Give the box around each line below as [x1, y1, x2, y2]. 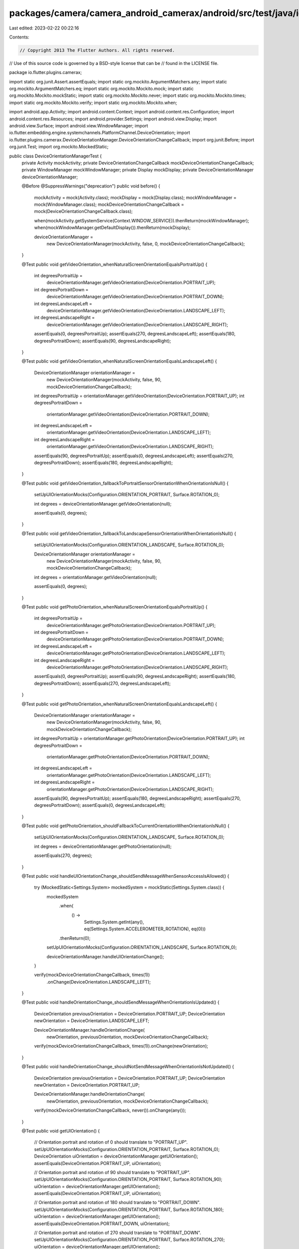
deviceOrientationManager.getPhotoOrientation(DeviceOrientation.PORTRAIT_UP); [46, 622, 216, 628]
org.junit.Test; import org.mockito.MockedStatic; [9, 144, 109, 150]
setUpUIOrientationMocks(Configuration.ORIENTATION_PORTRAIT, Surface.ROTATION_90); [34, 1177, 223, 1183]
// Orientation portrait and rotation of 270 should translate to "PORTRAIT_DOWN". [34, 1230, 201, 1236]
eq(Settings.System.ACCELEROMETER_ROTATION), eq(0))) [84, 926, 206, 932]
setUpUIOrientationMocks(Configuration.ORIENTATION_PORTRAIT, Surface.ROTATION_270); [34, 1237, 225, 1243]
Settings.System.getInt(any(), [84, 919, 145, 925]
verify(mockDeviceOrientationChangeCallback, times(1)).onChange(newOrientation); [34, 1043, 209, 1049]
